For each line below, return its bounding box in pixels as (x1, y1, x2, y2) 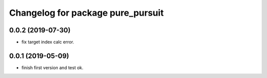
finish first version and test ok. (21, 64, 84, 71)
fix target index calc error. (21, 39, 74, 45)
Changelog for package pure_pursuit (9, 7, 164, 18)
